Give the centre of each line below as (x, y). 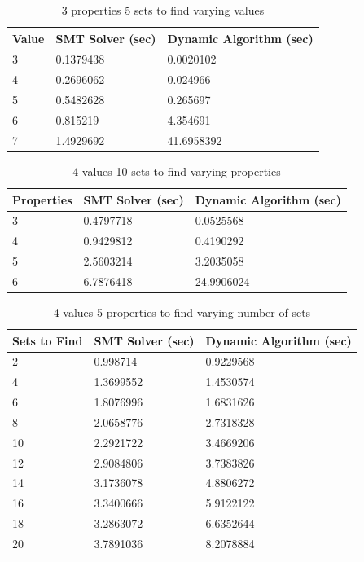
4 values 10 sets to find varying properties (177, 171)
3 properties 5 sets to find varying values (163, 10)
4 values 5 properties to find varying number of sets (182, 312)
